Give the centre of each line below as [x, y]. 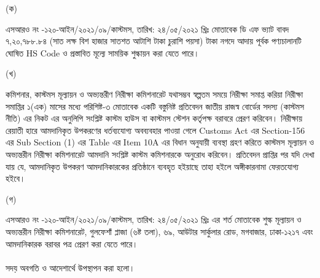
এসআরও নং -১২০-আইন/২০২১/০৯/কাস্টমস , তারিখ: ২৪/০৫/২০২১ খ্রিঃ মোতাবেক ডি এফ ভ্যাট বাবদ [147, 29]
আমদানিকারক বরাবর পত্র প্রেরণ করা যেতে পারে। [72, 243]
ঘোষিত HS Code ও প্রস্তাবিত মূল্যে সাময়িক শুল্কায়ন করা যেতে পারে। [103, 52]
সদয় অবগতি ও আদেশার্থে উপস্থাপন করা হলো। [70, 267]
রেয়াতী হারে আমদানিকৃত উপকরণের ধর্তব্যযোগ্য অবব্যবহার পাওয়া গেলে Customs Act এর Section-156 [155, 130]
